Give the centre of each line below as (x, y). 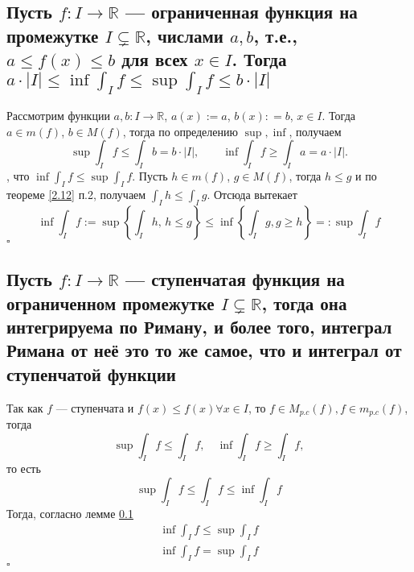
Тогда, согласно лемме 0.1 (70, 513)
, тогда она (304, 303)
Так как (25, 407)
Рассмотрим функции (58, 116)
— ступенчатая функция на (235, 279)
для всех (155, 59)
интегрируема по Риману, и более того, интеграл (199, 326)
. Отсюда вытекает (252, 194)
